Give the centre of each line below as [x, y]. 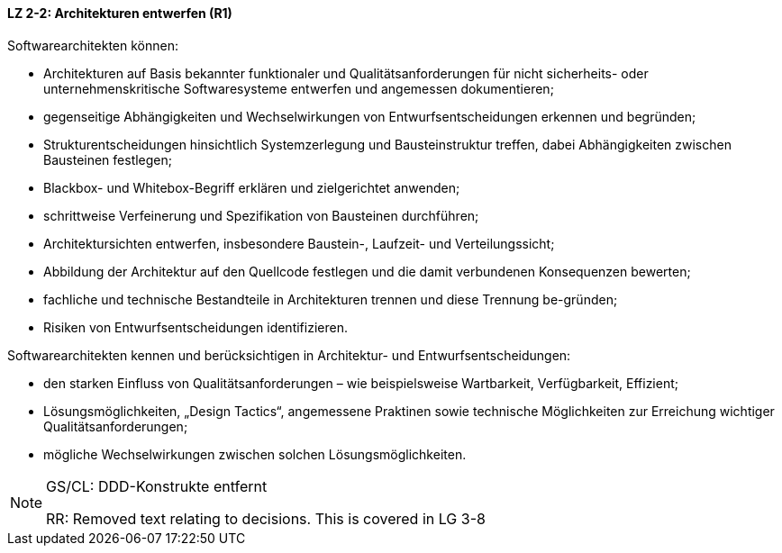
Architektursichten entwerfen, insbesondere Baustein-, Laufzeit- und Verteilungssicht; [299, 243]
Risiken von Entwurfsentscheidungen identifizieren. [195, 327]
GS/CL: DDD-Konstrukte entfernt [157, 486]
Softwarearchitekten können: [93, 45]
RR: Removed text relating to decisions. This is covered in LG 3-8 [266, 518]
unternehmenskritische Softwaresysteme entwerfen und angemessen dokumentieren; [299, 88]
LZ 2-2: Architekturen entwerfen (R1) [120, 13]
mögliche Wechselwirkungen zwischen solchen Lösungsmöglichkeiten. [255, 454]
